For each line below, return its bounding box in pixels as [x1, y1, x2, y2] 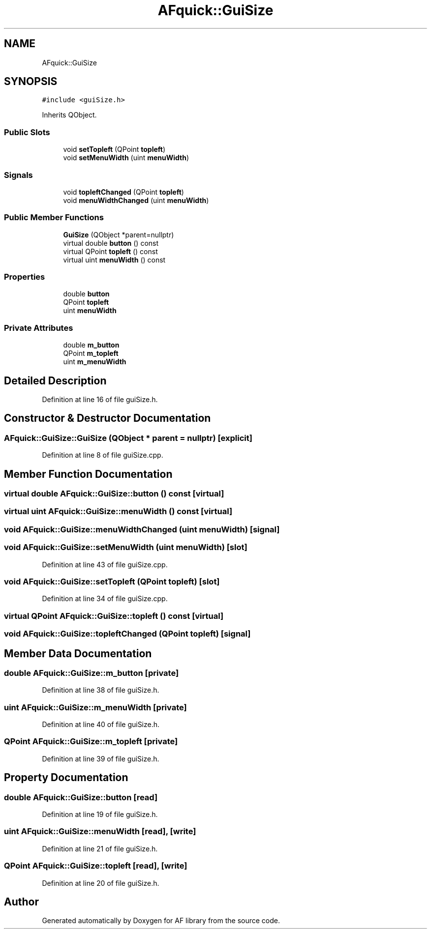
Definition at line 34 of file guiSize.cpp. [42, 594, 168, 603]
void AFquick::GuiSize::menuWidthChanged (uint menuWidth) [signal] [4, 524, 280, 534]
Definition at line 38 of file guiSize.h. [42, 686, 159, 695]
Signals [4, 170, 33, 180]
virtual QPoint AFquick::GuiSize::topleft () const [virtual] [4, 611, 224, 621]
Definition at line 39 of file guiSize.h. [42, 754, 159, 763]
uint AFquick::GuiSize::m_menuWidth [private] [4, 702, 187, 712]
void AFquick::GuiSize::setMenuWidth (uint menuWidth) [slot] [4, 542, 247, 553]
